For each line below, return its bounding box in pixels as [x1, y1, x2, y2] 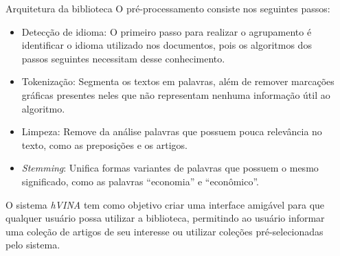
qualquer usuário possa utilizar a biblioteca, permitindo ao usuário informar [5, 211, 325, 225]
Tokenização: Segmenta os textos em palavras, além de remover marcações [21, 74, 335, 89]
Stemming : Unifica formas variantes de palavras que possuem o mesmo [21, 161, 319, 175]
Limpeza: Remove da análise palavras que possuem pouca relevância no [21, 124, 322, 139]
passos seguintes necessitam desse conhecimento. [21, 51, 225, 65]
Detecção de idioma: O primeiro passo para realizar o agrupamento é [21, 24, 312, 38]
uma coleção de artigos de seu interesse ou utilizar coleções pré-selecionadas [5, 224, 324, 238]
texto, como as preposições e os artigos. [21, 137, 188, 152]
